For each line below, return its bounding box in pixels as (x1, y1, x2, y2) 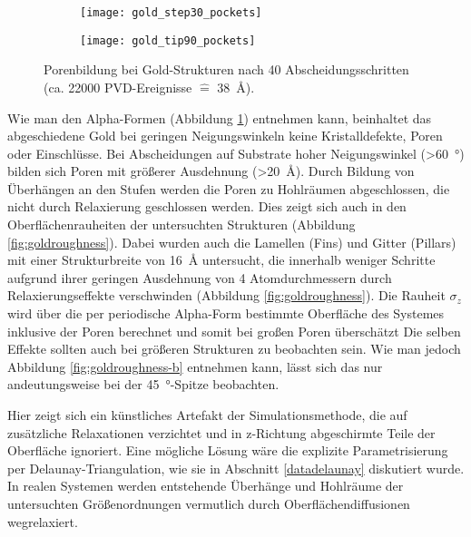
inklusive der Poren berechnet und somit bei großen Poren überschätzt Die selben (7, 321, 461, 340)
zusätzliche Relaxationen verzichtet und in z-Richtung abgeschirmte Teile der (7, 423, 436, 442)
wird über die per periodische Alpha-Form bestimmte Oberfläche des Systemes (7, 304, 445, 323)
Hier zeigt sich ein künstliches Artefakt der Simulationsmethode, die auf (7, 405, 407, 424)
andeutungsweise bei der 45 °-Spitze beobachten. (7, 375, 280, 394)
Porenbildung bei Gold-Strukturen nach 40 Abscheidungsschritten (44, 60, 409, 79)
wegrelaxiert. (7, 512, 78, 531)
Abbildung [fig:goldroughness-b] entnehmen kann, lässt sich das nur (7, 356, 383, 376)
